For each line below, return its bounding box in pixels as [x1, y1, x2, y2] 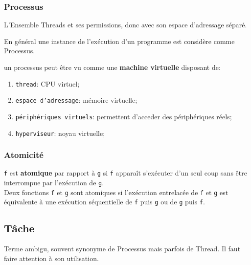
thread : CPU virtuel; [15, 78, 80, 88]
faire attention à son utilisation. [4, 253, 99, 263]
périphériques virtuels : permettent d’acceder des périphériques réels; [15, 111, 232, 121]
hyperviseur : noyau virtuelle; [15, 128, 105, 138]
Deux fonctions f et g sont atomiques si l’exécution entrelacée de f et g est [4, 187, 228, 197]
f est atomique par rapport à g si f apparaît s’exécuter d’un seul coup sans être [4, 168, 247, 178]
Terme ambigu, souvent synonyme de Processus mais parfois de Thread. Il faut [4, 243, 241, 254]
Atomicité [4, 149, 44, 161]
